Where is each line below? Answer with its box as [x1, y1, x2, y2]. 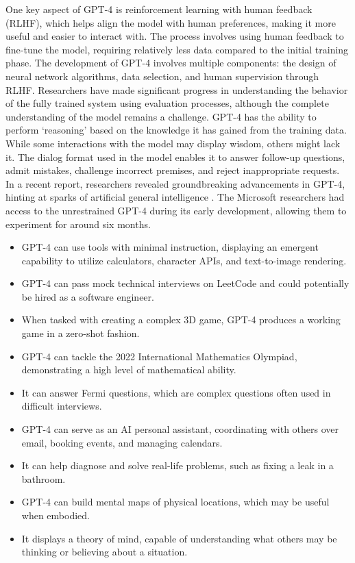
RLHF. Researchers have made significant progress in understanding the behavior [5, 82, 348, 97]
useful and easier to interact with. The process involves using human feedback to [5, 29, 344, 43]
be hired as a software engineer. [21, 289, 154, 303]
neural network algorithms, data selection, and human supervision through [5, 68, 319, 83]
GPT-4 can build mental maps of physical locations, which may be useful [21, 495, 330, 509]
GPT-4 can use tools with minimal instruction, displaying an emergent [21, 240, 319, 254]
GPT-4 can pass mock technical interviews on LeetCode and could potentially [21, 276, 350, 290]
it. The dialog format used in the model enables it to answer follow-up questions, [5, 149, 345, 164]
